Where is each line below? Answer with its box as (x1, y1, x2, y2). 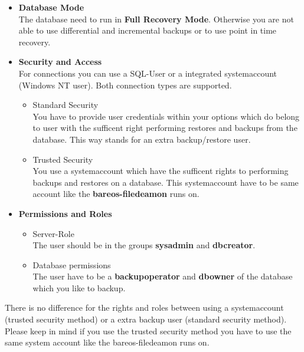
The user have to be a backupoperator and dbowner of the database (32, 270, 293, 282)
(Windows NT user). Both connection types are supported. (18, 78, 232, 91)
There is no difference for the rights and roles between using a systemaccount (5, 301, 284, 314)
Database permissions (32, 258, 111, 271)
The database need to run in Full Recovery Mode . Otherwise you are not (18, 12, 294, 25)
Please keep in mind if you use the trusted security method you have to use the (5, 324, 292, 337)
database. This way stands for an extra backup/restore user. (32, 133, 251, 145)
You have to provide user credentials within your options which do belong (32, 110, 300, 122)
